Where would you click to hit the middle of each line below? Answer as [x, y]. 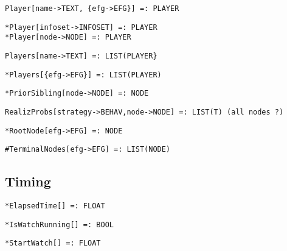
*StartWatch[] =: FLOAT [53, 243]
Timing [28, 181]
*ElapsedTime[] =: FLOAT [55, 206]
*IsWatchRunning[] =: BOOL [59, 224]
